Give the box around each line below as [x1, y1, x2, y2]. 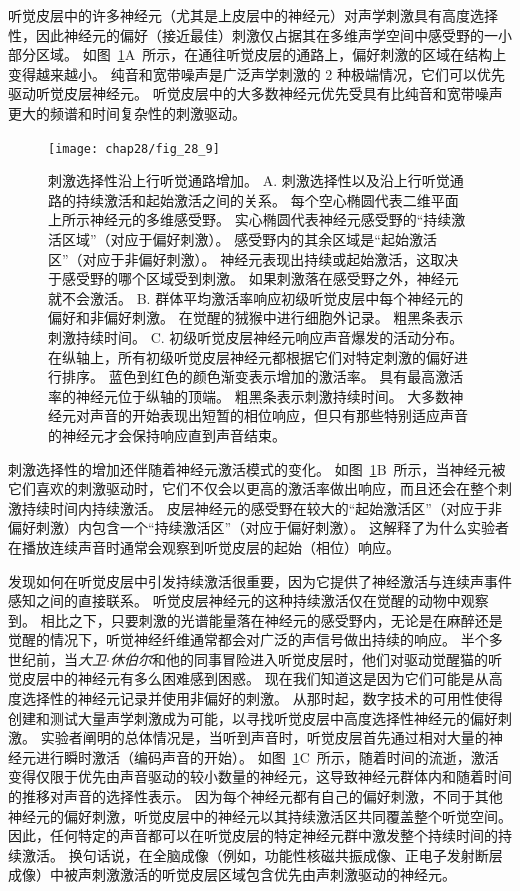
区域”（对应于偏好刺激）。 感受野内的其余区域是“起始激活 [61, 229, 437, 249]
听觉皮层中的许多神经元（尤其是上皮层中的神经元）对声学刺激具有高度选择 [8, 5, 498, 25]
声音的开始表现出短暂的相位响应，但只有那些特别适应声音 [89, 405, 468, 426]
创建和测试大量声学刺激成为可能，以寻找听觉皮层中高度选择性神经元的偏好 [8, 707, 498, 728]
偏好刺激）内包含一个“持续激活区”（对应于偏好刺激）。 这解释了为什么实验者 [8, 517, 509, 538]
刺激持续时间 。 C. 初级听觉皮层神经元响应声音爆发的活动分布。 [48, 326, 464, 347]
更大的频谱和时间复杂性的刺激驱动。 [8, 102, 246, 123]
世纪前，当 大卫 [8, 648, 106, 669]
